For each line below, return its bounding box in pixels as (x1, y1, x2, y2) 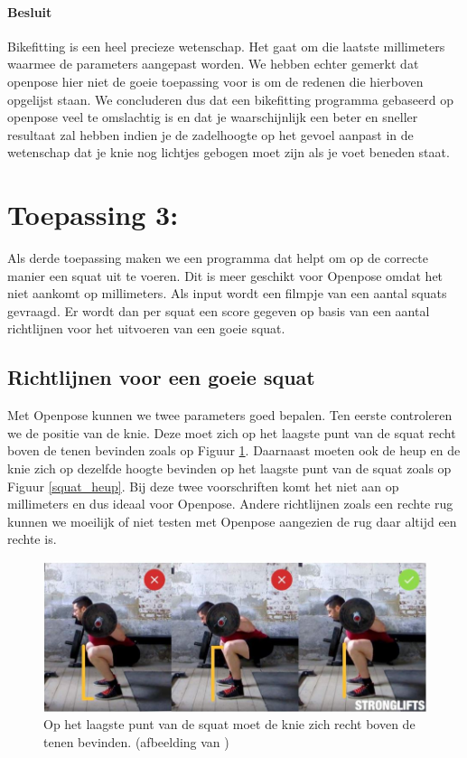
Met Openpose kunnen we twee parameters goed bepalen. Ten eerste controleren (7, 406, 453, 425)
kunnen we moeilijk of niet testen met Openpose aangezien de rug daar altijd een (7, 511, 457, 530)
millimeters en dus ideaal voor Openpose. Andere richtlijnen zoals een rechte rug (7, 494, 453, 513)
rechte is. (7, 529, 57, 548)
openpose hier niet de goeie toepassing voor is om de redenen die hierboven (7, 71, 424, 90)
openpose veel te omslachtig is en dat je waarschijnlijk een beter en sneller (7, 108, 418, 126)
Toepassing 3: (7, 196, 179, 233)
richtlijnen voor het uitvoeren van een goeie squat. (7, 319, 285, 338)
